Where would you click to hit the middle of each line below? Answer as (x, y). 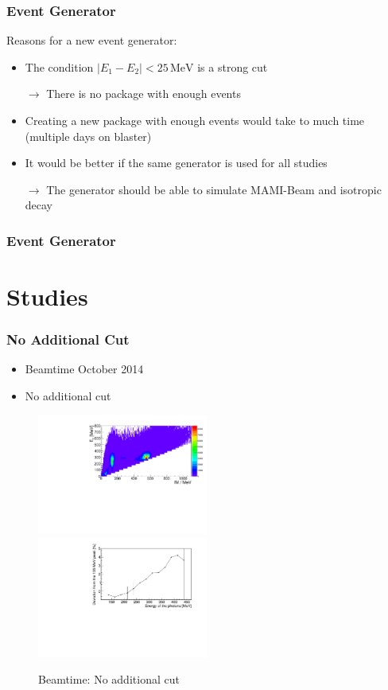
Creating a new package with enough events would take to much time (195, 120)
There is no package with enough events (144, 94)
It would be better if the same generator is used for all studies (176, 163)
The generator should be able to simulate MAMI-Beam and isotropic (214, 189)
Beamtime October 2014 (84, 369)
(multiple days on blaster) (88, 136)
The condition (59, 66)
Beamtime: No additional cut (109, 679)
